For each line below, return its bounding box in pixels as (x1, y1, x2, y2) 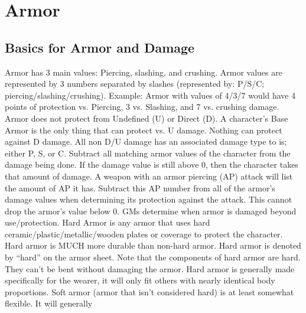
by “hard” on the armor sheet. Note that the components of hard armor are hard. (5, 251, 301, 263)
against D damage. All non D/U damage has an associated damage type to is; (5, 135, 287, 148)
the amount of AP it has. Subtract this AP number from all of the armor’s (5, 181, 275, 194)
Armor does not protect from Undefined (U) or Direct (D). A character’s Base (5, 112, 288, 124)
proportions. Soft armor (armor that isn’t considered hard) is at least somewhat (5, 285, 294, 298)
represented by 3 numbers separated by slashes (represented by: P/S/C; (5, 77, 265, 90)
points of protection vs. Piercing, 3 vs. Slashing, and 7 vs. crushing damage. (5, 100, 279, 113)
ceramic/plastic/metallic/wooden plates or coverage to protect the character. (5, 227, 283, 240)
